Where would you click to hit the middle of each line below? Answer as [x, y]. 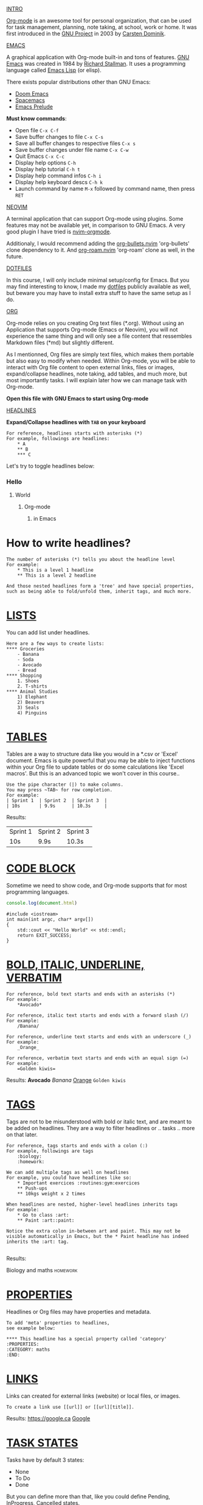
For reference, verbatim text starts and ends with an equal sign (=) [98, 1058]
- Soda [26, 660]
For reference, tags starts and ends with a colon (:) [77, 1145]
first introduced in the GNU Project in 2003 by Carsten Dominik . [86, 34]
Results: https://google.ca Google [48, 1418]
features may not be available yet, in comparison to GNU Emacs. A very [96, 225]
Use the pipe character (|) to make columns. [65, 785]
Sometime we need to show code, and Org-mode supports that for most [97, 886]
